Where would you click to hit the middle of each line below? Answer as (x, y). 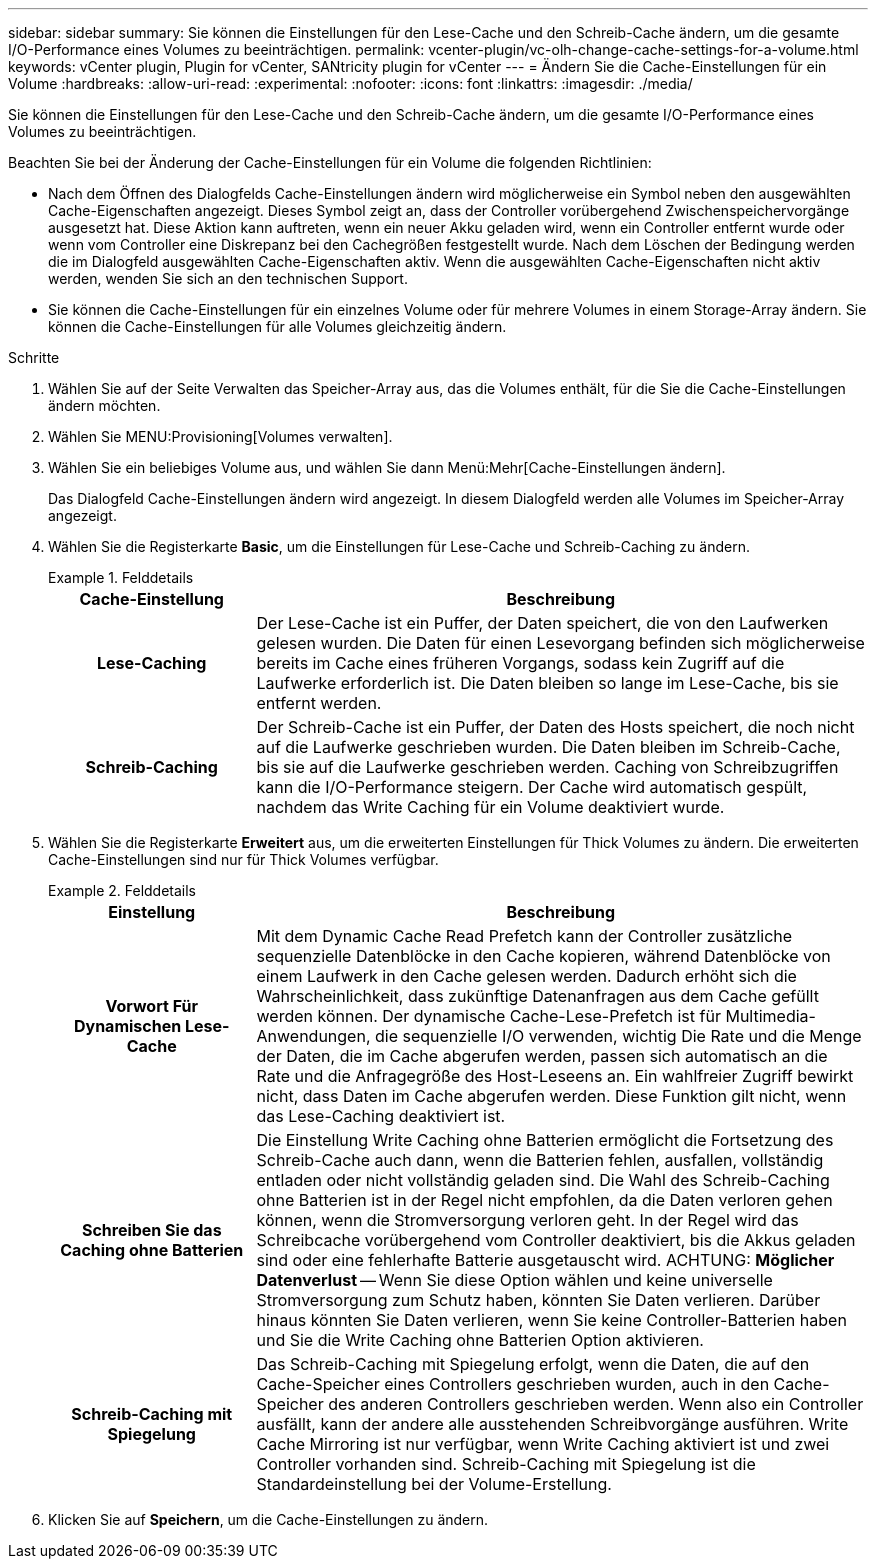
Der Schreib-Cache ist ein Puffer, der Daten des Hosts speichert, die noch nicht (555, 727)
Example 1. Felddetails (121, 577)
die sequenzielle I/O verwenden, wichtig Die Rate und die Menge (618, 1036)
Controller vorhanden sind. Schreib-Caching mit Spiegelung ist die (506, 1464)
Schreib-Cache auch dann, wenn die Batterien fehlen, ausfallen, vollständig (540, 1160)
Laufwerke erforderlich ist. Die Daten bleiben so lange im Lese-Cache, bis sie (547, 683)
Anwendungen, (313, 1036)
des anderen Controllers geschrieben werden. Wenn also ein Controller (596, 1404)
